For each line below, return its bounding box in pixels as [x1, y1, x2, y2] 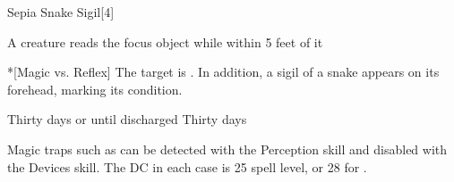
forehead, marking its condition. [7, 79, 183, 98]
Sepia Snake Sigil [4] [7, 3, 115, 21]
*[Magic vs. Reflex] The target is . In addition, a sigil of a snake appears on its [7, 62, 440, 81]
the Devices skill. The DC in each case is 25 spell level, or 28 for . [7, 157, 367, 176]
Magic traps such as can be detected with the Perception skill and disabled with [7, 139, 448, 158]
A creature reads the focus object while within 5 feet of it [7, 32, 323, 51]
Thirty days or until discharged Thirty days [7, 110, 247, 128]
